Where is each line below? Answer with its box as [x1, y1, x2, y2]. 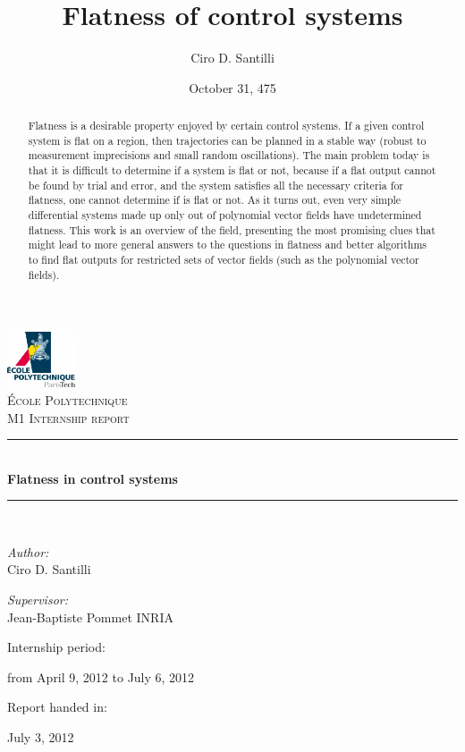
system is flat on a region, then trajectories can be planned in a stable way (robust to [28, 132, 427, 148]
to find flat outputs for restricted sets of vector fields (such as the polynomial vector [28, 252, 419, 267]
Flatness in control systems [7, 469, 178, 487]
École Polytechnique [7, 390, 128, 409]
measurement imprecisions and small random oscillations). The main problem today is [28, 148, 430, 163]
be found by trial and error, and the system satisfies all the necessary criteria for [28, 177, 404, 192]
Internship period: [7, 638, 106, 656]
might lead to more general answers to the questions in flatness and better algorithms [28, 237, 427, 252]
